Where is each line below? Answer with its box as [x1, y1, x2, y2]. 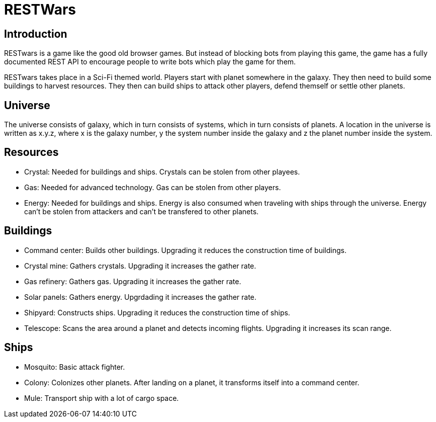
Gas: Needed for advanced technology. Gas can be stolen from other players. [24, 183, 281, 192]
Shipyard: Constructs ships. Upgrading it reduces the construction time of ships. [24, 308, 290, 317]
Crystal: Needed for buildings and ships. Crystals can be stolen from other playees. [24, 167, 300, 176]
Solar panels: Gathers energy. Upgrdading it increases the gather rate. [24, 292, 256, 301]
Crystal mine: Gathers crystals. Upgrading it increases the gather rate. [24, 261, 256, 270]
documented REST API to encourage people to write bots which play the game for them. [4, 57, 296, 66]
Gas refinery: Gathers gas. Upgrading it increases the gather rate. [24, 277, 241, 286]
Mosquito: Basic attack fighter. [24, 362, 125, 371]
